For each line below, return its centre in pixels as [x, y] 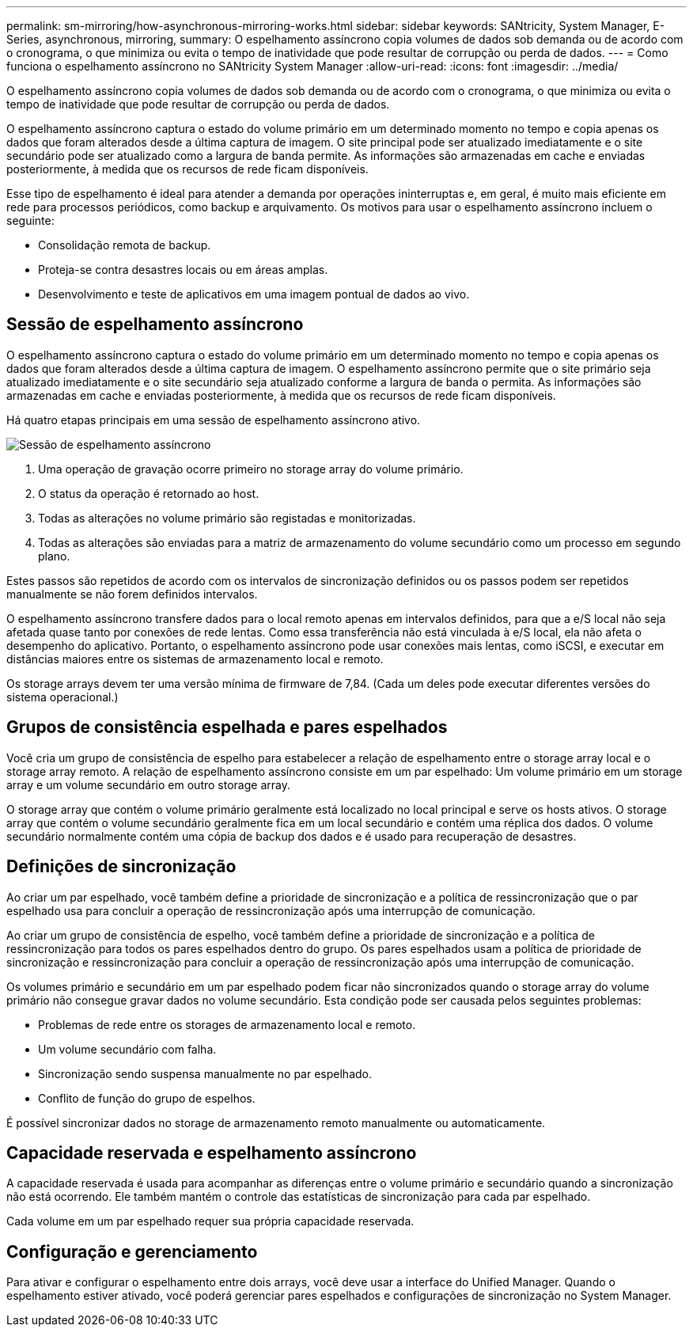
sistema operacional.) [62, 697]
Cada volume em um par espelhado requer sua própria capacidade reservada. [210, 1221]
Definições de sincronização [121, 867]
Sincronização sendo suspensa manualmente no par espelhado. [205, 1073]
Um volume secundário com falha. [127, 1049]
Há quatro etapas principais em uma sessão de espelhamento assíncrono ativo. [214, 420]
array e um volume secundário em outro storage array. [148, 784]
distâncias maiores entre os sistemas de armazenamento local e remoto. [195, 659]
